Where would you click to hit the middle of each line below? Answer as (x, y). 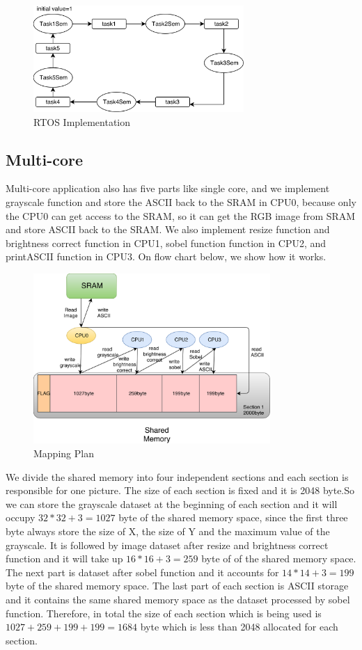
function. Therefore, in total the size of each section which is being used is (164, 613)
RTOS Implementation (82, 121)
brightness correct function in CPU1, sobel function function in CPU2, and (166, 243)
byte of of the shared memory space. (279, 558)
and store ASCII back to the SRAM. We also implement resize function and (168, 229)
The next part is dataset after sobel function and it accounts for (142, 572)
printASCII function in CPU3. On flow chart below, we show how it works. (166, 256)
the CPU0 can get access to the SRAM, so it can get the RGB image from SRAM (181, 215)
